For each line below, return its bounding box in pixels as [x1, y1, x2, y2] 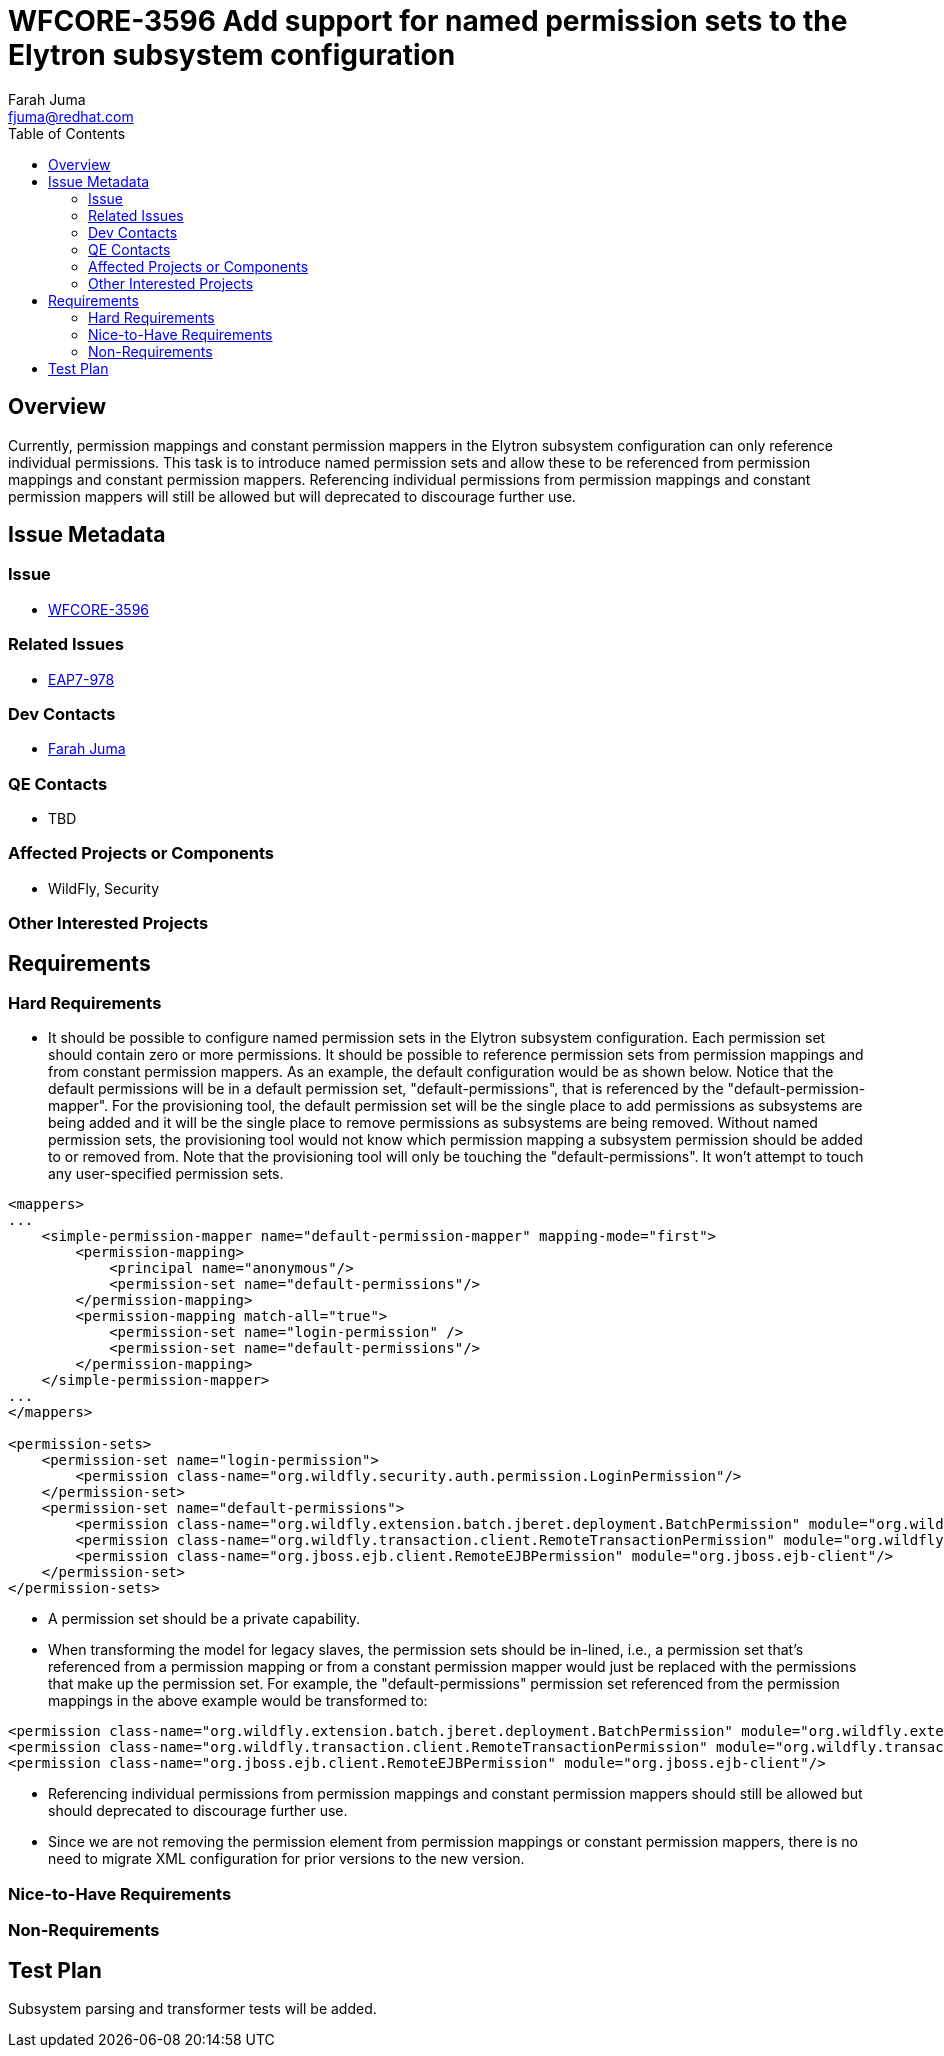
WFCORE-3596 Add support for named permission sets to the [8, 4, 848, 38]
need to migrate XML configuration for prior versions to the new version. [48, 1850, 525, 1868]
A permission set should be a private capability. [48, 1610, 361, 1628]
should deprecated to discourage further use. [48, 1802, 348, 1820]
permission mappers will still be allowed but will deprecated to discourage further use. [8, 487, 576, 505]
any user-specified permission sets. [48, 1165, 284, 1183]
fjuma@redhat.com [8, 107, 134, 125]
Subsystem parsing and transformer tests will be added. [8, 2000, 377, 2017]
